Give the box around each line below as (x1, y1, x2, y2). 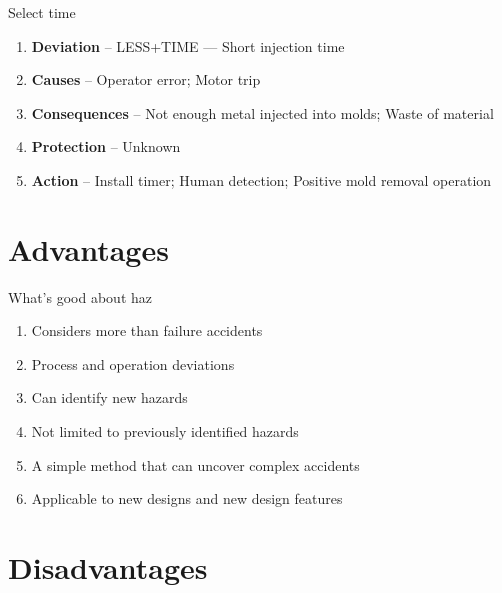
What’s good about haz (8, 286, 152, 307)
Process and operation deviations (31, 353, 235, 374)
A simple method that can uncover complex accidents (31, 454, 360, 475)
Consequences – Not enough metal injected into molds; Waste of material (31, 102, 494, 123)
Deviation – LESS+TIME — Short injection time (31, 35, 345, 56)
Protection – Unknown (31, 136, 181, 157)
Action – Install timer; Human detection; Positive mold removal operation (31, 169, 492, 190)
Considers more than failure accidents (31, 320, 263, 341)
